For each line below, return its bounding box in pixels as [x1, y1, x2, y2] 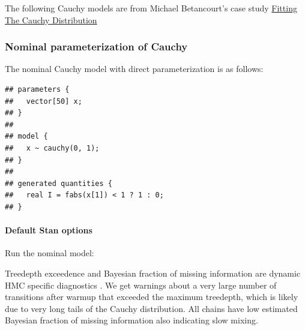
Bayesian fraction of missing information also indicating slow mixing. [5, 314, 258, 326]
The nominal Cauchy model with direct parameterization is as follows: [5, 62, 264, 75]
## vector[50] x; [5, 97, 82, 106]
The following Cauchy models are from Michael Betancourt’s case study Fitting [5, 2, 297, 14]
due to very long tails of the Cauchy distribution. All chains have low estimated [5, 302, 298, 314]
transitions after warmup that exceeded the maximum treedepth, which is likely [5, 290, 298, 303]
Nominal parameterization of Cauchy [5, 39, 188, 54]
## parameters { [5, 85, 70, 94]
